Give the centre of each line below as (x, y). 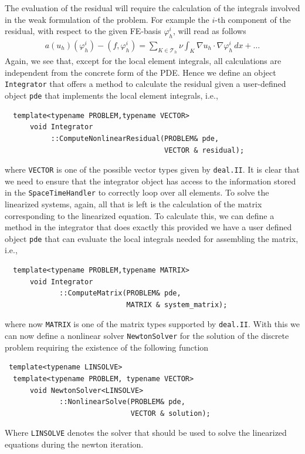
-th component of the (253, 19)
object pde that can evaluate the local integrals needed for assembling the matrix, (152, 238)
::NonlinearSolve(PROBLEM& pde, (122, 402)
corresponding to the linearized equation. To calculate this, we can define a (140, 215)
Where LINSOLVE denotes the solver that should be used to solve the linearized (146, 433)
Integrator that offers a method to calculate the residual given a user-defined (145, 84)
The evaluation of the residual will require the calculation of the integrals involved (152, 8)
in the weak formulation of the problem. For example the (107, 19)
